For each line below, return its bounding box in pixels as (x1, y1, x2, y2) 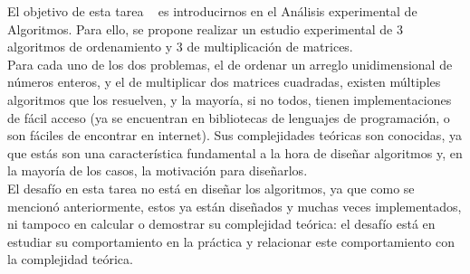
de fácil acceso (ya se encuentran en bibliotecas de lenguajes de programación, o (7, 108, 450, 127)
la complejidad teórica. (7, 250, 133, 269)
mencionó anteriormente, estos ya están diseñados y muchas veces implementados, (7, 196, 462, 215)
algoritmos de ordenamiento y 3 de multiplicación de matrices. (7, 37, 353, 56)
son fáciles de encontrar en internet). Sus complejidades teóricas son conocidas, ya (7, 126, 462, 145)
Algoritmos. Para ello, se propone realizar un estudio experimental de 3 (7, 19, 403, 38)
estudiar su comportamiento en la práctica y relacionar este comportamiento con (7, 231, 455, 250)
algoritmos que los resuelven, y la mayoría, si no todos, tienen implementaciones (7, 90, 452, 109)
